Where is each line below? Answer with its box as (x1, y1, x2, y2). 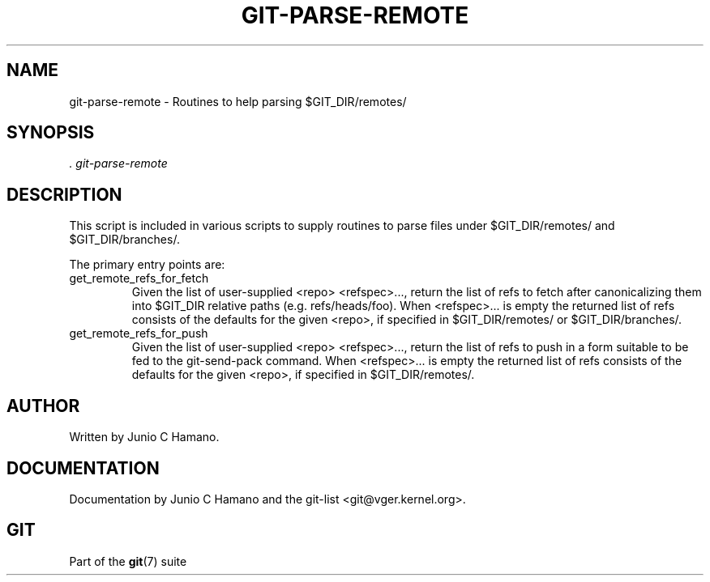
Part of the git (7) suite (69, 554, 187, 568)
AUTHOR (6, 395, 80, 416)
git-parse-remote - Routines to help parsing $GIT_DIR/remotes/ (69, 94, 407, 108)
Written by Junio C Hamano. (69, 430, 220, 444)
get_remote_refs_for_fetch (69, 271, 209, 286)
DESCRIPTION (6, 184, 122, 205)
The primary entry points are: (69, 257, 225, 272)
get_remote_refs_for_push (69, 326, 208, 341)
